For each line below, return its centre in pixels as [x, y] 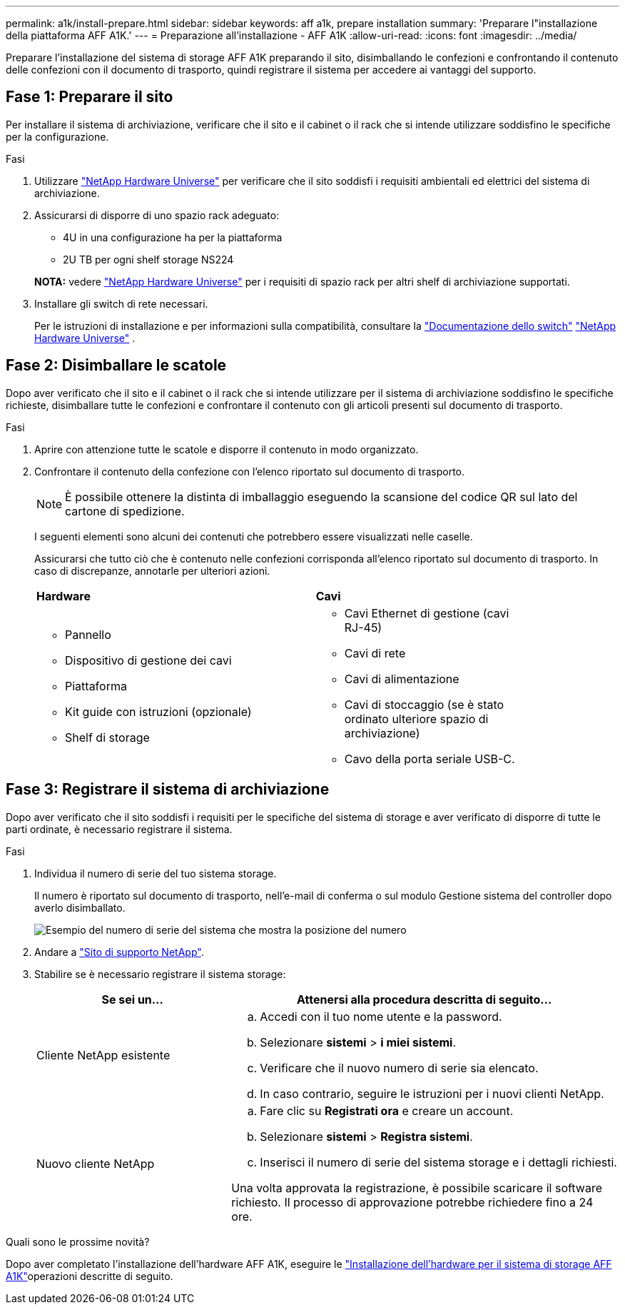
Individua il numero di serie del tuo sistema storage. [156, 873]
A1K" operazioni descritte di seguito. [90, 1276]
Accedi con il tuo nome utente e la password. [381, 1016]
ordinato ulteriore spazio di [416, 719]
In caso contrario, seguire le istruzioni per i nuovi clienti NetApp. [432, 1093]
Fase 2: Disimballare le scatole [116, 366]
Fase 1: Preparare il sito [90, 97]
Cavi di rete [375, 653]
